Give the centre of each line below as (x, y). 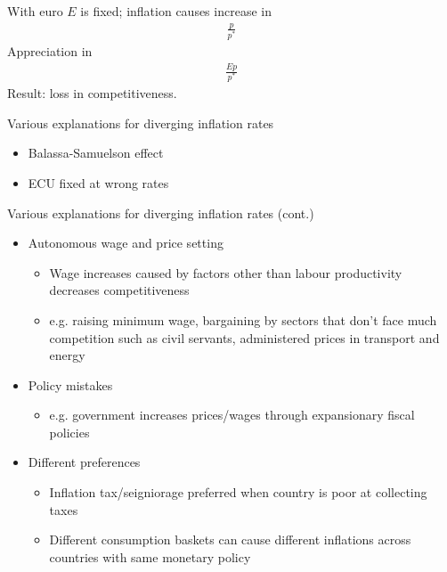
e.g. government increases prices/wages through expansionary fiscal (232, 415)
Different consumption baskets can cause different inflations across (230, 539)
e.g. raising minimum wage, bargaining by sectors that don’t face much (243, 319)
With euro (35, 11)
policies (69, 432)
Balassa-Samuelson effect (96, 153)
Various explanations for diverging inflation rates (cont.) (161, 212)
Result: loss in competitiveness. (92, 93)
